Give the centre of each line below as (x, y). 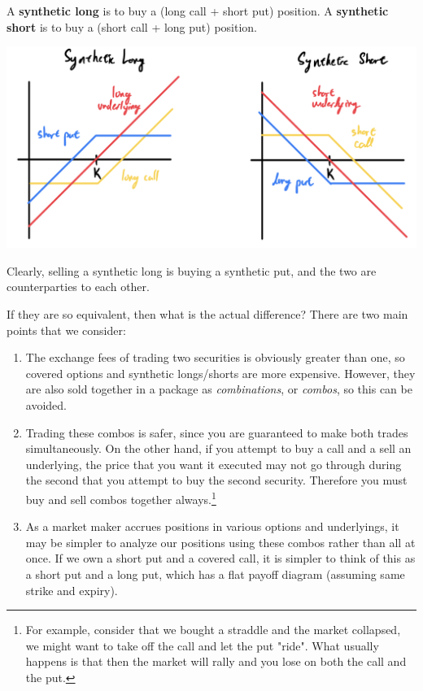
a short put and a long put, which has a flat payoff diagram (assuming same (215, 574)
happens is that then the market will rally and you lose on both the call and (216, 661)
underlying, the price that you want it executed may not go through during (214, 464)
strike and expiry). (72, 590)
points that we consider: (66, 330)
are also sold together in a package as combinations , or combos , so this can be (219, 389)
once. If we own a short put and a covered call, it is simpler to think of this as (220, 558)
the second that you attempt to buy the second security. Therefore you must (216, 480)
